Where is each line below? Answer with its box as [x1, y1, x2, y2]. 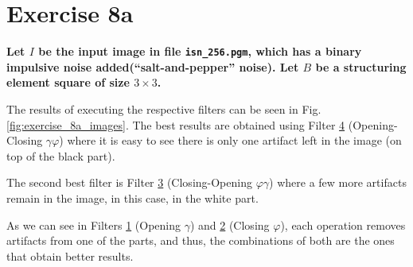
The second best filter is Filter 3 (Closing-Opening [6, 174, 252, 191]
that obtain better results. [6, 247, 134, 264]
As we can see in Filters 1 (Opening [6, 216, 181, 233]
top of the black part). [6, 147, 115, 164]
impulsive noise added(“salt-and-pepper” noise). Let [6, 58, 299, 75]
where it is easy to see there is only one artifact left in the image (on [67, 132, 402, 149]
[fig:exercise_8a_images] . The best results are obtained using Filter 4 [6, 116, 345, 133]
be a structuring [315, 58, 407, 75]
